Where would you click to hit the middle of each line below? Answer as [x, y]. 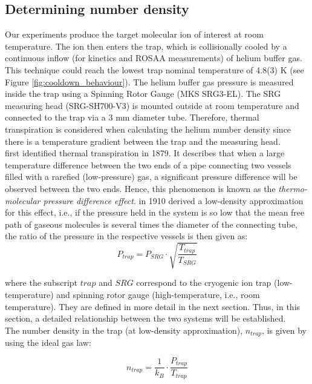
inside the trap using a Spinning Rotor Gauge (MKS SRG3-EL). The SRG [143, 94]
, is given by [284, 330]
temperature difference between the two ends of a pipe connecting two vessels [148, 164]
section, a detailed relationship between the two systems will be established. [145, 318]
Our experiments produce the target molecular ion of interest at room [134, 34]
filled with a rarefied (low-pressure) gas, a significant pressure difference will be [151, 177]
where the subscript [41, 283]
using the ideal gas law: [48, 343]
